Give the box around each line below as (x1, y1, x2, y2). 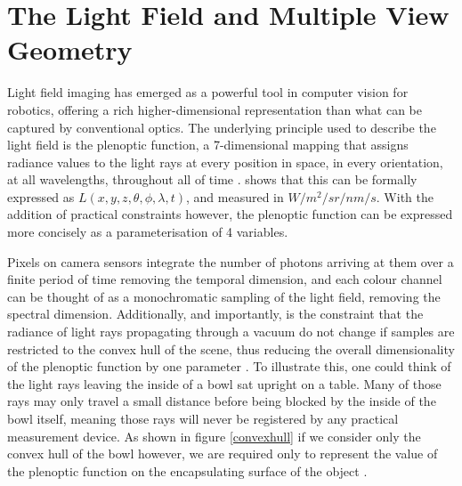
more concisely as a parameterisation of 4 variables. (7, 223, 288, 241)
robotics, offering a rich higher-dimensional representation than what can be (7, 100, 422, 118)
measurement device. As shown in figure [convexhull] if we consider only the (7, 426, 421, 445)
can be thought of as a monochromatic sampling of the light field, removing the (7, 287, 441, 305)
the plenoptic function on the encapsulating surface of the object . (7, 461, 368, 480)
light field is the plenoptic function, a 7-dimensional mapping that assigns (7, 135, 409, 154)
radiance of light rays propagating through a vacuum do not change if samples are (7, 322, 455, 341)
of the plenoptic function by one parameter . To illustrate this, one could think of (7, 357, 451, 376)
